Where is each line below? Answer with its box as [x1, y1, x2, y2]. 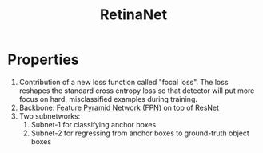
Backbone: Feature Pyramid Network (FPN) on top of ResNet [18, 103, 220, 112]
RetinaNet [99, 6, 168, 24]
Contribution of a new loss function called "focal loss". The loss [18, 77, 229, 87]
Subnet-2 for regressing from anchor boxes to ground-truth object [30, 128, 249, 138]
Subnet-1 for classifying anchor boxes [30, 119, 157, 129]
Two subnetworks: [18, 111, 81, 121]
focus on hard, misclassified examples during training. [18, 94, 197, 103]
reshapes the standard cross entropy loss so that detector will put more [18, 86, 255, 95]
